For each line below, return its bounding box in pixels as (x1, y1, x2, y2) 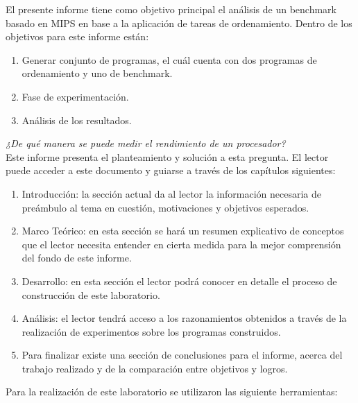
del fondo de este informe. (22, 250, 132, 265)
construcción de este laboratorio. (22, 287, 160, 302)
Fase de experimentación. (22, 89, 129, 103)
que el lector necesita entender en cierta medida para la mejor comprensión (22, 237, 341, 251)
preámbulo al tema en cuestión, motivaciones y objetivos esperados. (22, 200, 309, 214)
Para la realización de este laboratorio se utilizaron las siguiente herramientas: (6, 384, 338, 399)
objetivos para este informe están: (6, 29, 149, 44)
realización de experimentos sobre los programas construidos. (22, 324, 281, 338)
